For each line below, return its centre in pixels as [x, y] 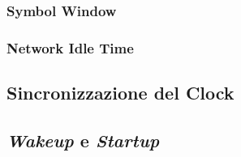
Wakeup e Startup [83, 140]
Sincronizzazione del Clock [120, 93]
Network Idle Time [70, 47]
